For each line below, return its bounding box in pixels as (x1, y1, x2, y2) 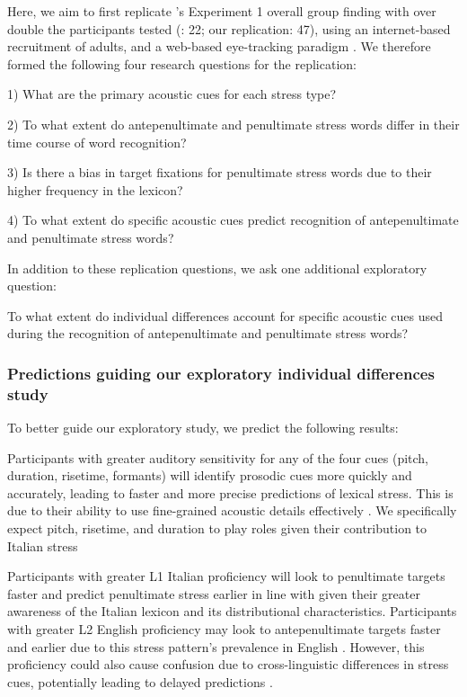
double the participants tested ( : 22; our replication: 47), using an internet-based (7, 19, 451, 38)
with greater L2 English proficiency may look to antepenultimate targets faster (7, 619, 441, 638)
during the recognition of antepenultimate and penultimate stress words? (7, 324, 409, 343)
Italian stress (7, 536, 78, 555)
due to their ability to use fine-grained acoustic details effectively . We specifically (7, 501, 457, 520)
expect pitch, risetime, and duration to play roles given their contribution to (7, 519, 427, 538)
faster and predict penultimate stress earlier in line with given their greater (7, 584, 420, 603)
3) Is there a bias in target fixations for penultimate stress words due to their (7, 163, 432, 182)
